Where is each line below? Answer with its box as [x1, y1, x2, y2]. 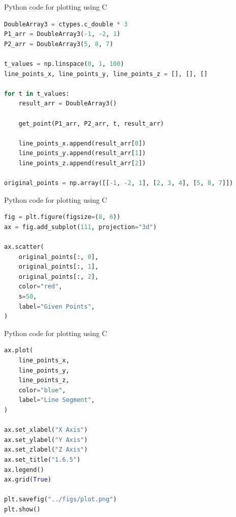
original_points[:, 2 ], [18, 273, 99, 280]
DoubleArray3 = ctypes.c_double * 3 [4, 20, 128, 28]
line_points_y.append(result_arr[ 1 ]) [18, 150, 146, 157]
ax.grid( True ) [4, 476, 52, 484]
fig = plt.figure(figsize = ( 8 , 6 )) [4, 213, 121, 221]
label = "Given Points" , [18, 303, 95, 310]
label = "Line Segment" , [18, 396, 95, 404]
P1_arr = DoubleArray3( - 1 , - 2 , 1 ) [4, 30, 121, 38]
